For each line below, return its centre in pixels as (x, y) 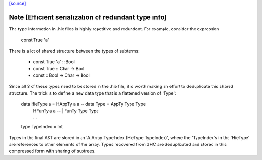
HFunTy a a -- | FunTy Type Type (66, 111)
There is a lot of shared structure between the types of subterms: (74, 51)
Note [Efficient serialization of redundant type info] (88, 17)
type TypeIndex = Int (42, 127)
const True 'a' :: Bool (54, 62)
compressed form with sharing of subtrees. (52, 151)
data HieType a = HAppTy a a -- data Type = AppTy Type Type (83, 104)
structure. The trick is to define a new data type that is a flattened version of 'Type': (93, 93)
